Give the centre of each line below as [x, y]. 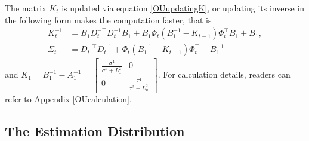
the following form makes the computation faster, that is [108, 19]
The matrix [26, 8]
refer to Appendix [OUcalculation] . [68, 99]
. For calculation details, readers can [224, 74]
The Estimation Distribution [95, 131]
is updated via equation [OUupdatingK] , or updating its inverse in [183, 8]
